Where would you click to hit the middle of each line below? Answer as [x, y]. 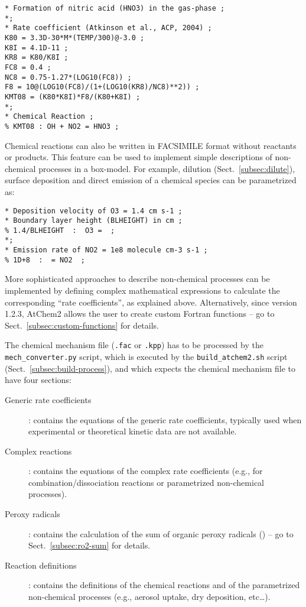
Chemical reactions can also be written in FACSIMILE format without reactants [151, 145]
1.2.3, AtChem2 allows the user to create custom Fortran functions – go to [140, 314]
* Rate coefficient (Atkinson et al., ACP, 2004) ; [108, 28]
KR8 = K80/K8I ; [37, 58]
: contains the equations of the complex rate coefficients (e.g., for [146, 471]
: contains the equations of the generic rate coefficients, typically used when [165, 419]
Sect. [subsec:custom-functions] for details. [82, 325]
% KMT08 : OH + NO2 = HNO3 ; [62, 126]
